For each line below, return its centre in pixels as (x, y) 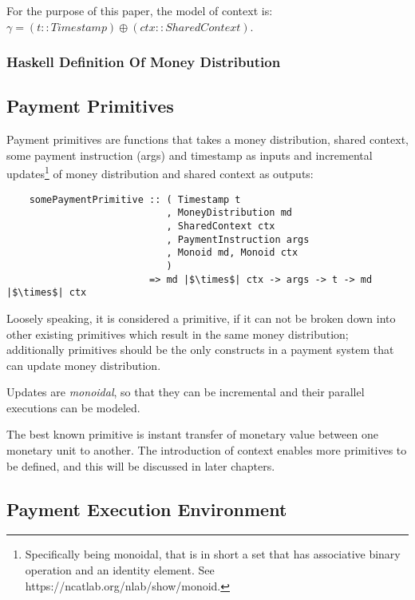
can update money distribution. (84, 365)
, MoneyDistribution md (229, 213)
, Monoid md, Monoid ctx (232, 253)
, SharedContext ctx (221, 226)
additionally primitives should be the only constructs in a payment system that (200, 350)
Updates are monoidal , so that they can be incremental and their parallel (186, 392)
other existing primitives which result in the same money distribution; (178, 334)
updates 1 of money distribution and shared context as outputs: (160, 173)
